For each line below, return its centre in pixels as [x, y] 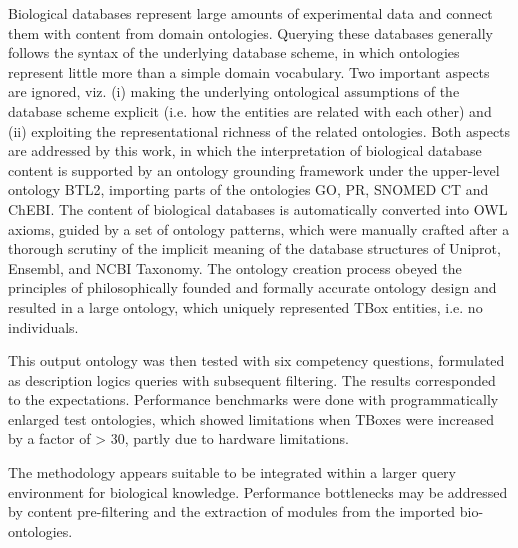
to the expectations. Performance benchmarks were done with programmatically [253, 399]
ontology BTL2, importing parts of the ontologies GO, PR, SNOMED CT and [248, 189]
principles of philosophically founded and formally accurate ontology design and [252, 287]
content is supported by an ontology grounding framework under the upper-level [254, 169]
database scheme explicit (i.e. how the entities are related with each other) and [250, 110]
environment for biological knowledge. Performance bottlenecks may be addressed [258, 491]
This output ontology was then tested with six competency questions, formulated [256, 360]
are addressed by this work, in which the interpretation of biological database [245, 150]
